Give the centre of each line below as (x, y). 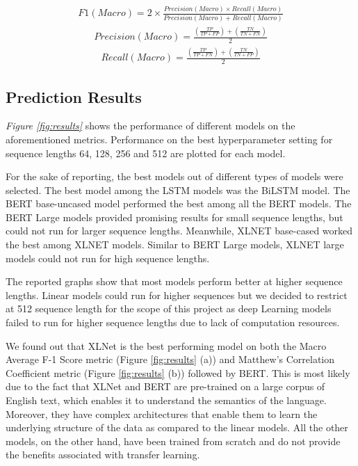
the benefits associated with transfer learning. (103, 455)
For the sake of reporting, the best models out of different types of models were (174, 176)
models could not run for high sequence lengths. (108, 258)
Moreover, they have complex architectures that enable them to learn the (162, 413)
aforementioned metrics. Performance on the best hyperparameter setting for (169, 139)
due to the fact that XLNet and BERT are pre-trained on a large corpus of (165, 386)
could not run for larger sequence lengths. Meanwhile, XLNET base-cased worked (179, 231)
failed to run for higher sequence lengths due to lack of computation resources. (173, 322)
